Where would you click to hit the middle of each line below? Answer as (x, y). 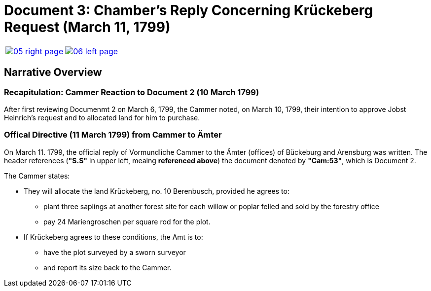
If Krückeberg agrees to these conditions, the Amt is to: (113, 237)
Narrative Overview (53, 73)
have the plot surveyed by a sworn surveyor (115, 252)
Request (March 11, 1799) (87, 27)
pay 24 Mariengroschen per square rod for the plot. (127, 221)
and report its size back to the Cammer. (108, 267)
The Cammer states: (37, 176)
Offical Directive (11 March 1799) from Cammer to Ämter (113, 135)
